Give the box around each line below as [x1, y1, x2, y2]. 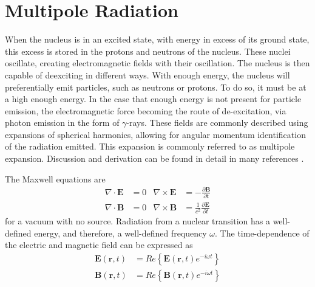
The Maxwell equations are [5, 172, 106, 185]
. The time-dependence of [215, 226, 310, 239]
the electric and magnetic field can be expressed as [5, 238, 193, 251]
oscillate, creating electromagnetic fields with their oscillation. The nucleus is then [5, 57, 310, 69]
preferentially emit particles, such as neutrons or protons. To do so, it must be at [5, 80, 307, 93]
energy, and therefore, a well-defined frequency [34, 226, 207, 239]
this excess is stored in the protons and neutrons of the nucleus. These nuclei [5, 44, 291, 57]
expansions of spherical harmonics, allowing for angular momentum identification [5, 128, 306, 140]
